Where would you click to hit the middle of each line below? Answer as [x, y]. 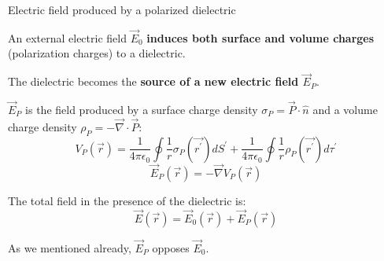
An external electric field [67, 37]
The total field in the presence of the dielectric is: [127, 200]
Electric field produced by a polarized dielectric [122, 9]
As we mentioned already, [70, 247]
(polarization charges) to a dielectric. [97, 53]
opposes [171, 247]
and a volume [345, 110]
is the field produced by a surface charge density [142, 110]
